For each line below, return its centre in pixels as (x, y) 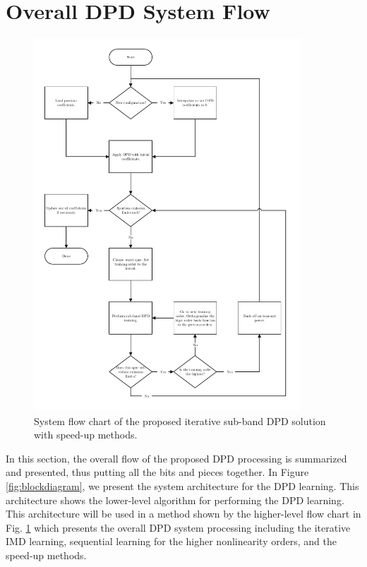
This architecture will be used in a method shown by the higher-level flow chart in (183, 514)
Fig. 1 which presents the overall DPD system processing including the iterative (178, 527)
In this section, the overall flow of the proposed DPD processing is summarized (176, 458)
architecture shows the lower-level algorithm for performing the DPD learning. (175, 500)
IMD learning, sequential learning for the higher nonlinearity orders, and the (171, 541)
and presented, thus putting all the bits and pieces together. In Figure (157, 472)
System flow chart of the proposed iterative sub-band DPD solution (180, 420)
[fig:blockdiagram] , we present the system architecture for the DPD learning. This (182, 485)
